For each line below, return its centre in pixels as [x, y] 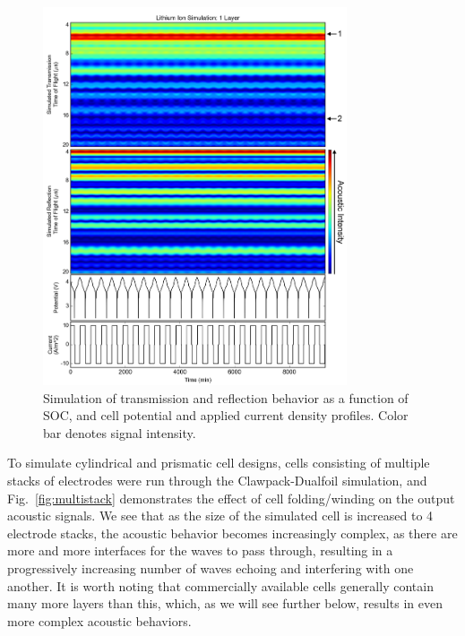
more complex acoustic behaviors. [99, 620]
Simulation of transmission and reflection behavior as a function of [226, 397]
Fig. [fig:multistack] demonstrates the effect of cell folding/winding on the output [231, 498]
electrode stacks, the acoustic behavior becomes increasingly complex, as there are [232, 533]
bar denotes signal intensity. [120, 432]
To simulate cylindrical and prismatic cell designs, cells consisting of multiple [219, 463]
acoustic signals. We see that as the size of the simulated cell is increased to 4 [220, 516]
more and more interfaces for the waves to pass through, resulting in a [200, 550]
